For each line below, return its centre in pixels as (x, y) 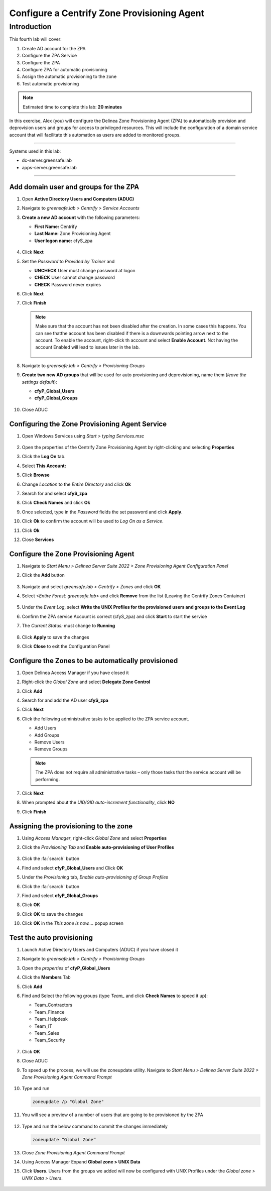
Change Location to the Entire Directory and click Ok (77, 484)
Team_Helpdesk (51, 1019)
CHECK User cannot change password (75, 278)
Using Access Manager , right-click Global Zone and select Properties (94, 838)
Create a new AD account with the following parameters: (81, 217)
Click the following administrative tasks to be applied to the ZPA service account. (105, 719)
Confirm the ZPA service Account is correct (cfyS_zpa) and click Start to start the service (114, 616)
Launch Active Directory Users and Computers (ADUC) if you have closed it (100, 950)
